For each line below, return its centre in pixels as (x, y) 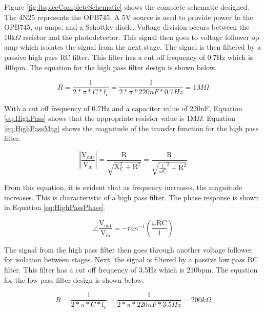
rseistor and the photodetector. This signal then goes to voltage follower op (141, 37)
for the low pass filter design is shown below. (74, 279)
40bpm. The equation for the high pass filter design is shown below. (110, 67)
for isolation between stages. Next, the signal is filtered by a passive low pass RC (131, 259)
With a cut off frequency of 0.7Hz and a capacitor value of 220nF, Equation (123, 108)
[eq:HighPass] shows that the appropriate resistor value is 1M (100, 118)
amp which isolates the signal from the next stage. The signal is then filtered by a (133, 47)
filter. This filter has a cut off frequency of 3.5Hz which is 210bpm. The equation (131, 269)
